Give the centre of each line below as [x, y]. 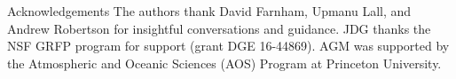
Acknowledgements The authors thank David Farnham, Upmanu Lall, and [209, 11]
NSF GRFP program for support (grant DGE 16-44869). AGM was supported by [228, 46]
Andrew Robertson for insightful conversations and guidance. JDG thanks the [219, 28]
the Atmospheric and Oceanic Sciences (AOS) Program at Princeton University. [224, 63]
